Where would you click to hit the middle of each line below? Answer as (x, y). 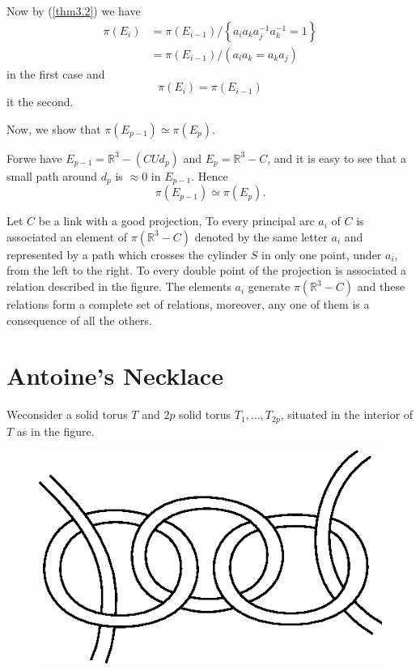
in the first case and (56, 73)
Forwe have (34, 158)
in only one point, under (322, 254)
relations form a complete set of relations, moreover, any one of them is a (188, 304)
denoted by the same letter (261, 236)
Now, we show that (54, 128)
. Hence (210, 175)
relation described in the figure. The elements (119, 286)
